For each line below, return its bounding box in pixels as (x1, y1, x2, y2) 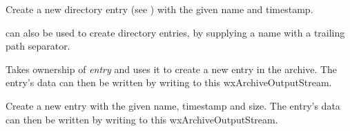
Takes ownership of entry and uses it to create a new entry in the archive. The (6, 61, 338, 76)
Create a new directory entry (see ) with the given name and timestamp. (6, 2, 313, 16)
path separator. (6, 39, 70, 53)
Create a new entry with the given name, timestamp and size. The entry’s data (6, 98, 340, 112)
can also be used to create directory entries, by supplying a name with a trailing (6, 25, 345, 39)
